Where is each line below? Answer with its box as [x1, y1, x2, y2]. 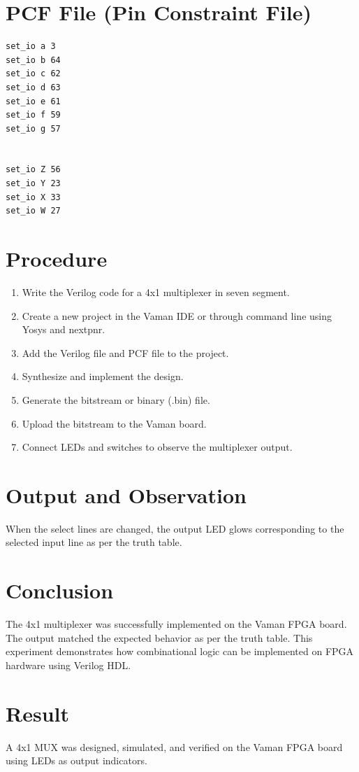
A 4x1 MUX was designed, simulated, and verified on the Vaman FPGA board [6, 739, 343, 754]
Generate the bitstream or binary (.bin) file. [22, 392, 210, 407]
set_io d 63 [6, 82, 61, 92]
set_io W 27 [6, 206, 61, 216]
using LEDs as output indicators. [6, 753, 147, 768]
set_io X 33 [6, 192, 61, 202]
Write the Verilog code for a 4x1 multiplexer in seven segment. [22, 284, 290, 299]
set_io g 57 [6, 123, 61, 134]
